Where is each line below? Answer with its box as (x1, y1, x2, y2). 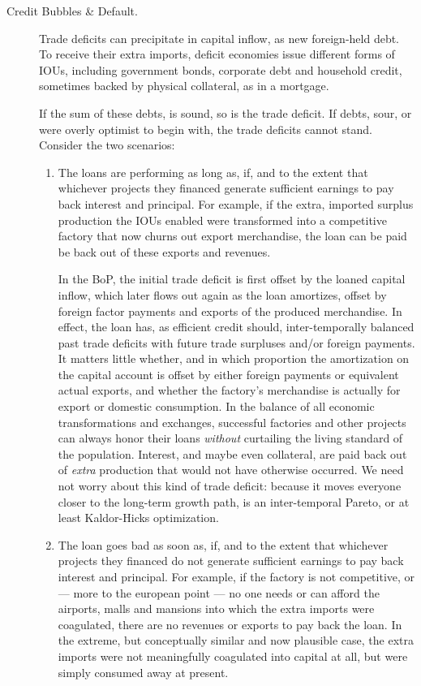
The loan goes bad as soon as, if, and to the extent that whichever (58, 536, 389, 553)
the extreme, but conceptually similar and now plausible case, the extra (58, 632, 415, 649)
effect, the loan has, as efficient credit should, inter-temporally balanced (58, 318, 415, 335)
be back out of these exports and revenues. (58, 243, 271, 260)
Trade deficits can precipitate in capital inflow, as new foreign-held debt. (39, 29, 400, 46)
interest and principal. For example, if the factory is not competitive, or (58, 568, 415, 585)
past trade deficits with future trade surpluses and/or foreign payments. (58, 334, 415, 351)
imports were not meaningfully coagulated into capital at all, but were (58, 647, 408, 664)
